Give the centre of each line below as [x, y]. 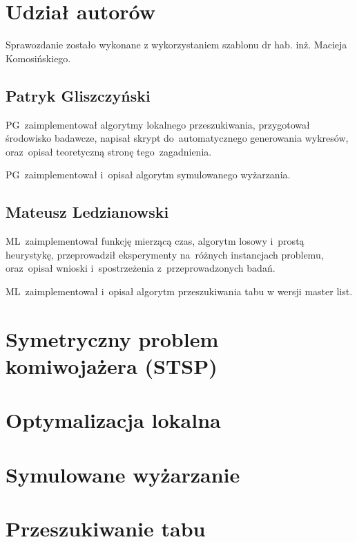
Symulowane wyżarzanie [123, 474]
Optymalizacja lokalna [113, 420]
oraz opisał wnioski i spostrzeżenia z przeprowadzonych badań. [141, 268]
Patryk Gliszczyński [78, 95]
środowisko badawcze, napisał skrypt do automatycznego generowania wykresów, [177, 138]
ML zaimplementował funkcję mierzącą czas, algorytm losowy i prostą [155, 241]
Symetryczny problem [112, 338]
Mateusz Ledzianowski [87, 212]
